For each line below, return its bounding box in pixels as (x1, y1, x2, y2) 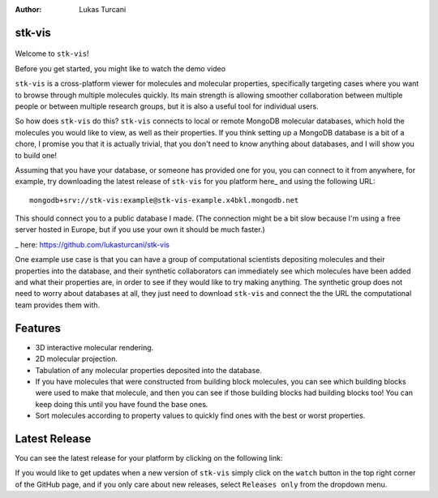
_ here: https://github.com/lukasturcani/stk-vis (15, 239, 170, 249)
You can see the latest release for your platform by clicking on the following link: (15, 453, 283, 462)
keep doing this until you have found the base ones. (35, 399, 208, 409)
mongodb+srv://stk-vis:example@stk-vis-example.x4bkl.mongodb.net (29, 195, 299, 204)
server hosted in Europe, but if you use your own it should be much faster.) (15, 225, 265, 234)
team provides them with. (15, 300, 101, 310)
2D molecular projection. (35, 354, 118, 364)
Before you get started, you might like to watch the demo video (15, 63, 226, 73)
